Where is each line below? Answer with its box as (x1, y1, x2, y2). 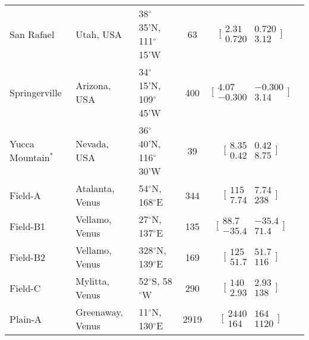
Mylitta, (75, 274, 110, 288)
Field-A (10, 188, 41, 202)
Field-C (10, 281, 41, 295)
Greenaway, (75, 305, 123, 319)
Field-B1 (10, 219, 46, 233)
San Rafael (10, 27, 55, 41)
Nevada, (75, 137, 109, 150)
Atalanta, (75, 181, 115, 195)
